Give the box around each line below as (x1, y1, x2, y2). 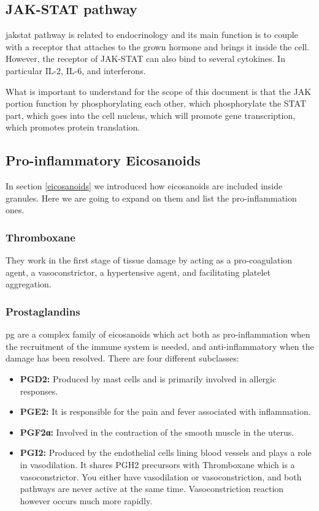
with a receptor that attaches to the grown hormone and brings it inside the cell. (6, 40, 310, 53)
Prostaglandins (6, 303, 80, 319)
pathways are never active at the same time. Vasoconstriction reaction (20, 482, 284, 495)
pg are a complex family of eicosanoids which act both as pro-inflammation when (6, 328, 310, 341)
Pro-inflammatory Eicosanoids (6, 151, 201, 170)
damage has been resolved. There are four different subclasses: (6, 352, 239, 365)
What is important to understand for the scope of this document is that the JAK (6, 85, 312, 97)
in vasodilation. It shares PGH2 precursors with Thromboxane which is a (20, 458, 295, 471)
